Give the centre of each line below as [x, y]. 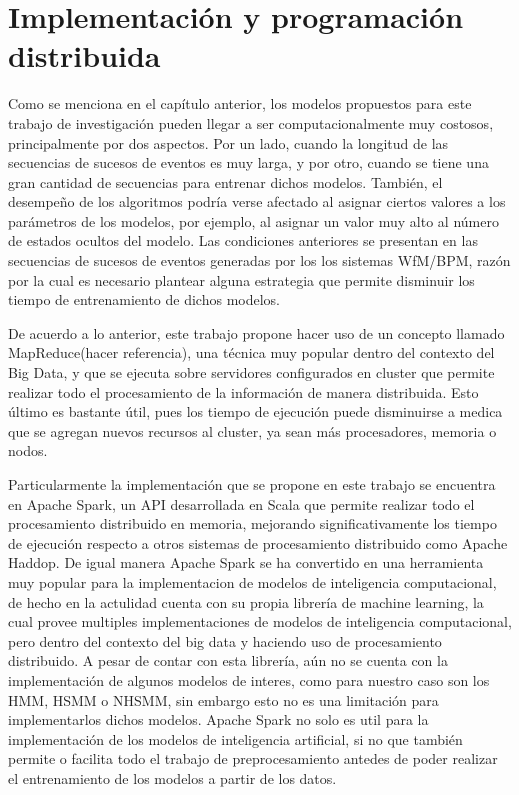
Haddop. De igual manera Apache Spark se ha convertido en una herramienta [246, 562]
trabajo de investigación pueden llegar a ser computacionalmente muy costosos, [251, 122]
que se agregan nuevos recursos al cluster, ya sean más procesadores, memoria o [252, 430]
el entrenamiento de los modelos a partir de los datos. [172, 777]
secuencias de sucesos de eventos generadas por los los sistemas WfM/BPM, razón [259, 260]
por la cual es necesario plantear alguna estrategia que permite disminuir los [241, 279]
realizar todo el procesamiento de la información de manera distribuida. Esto [243, 391]
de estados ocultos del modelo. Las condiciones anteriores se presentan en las [243, 240]
